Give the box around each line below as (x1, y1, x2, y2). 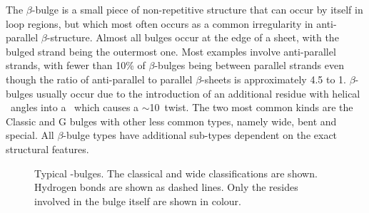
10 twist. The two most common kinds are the (149, 100, 353, 115)
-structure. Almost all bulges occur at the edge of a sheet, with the (46, 30, 339, 45)
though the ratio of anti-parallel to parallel (6, 71, 193, 86)
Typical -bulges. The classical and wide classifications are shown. (34, 165, 318, 180)
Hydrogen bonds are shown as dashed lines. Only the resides (34, 180, 298, 194)
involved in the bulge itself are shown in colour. (34, 193, 241, 208)
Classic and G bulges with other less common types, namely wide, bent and (6, 113, 337, 128)
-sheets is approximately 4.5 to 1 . (201, 71, 346, 86)
